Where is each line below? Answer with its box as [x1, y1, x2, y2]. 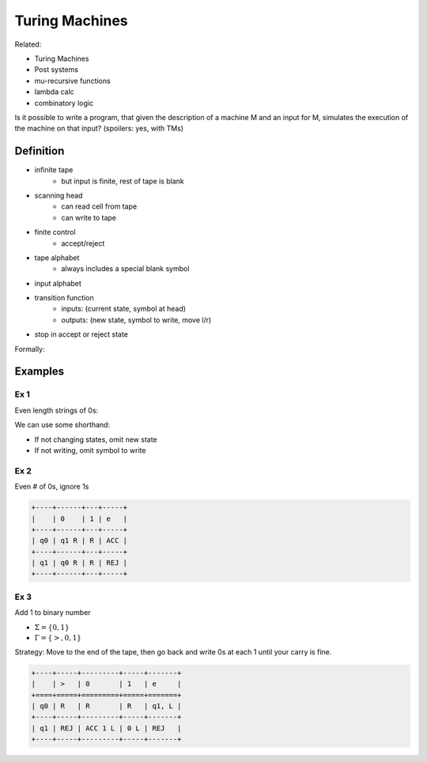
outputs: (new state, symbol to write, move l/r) [61, 315, 212, 324]
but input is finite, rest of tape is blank [61, 176, 185, 186]
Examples [14, 364, 65, 379]
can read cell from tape [61, 202, 138, 211]
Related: [14, 40, 42, 49]
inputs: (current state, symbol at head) [61, 304, 186, 314]
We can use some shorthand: [14, 420, 111, 430]
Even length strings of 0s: [14, 406, 99, 415]
